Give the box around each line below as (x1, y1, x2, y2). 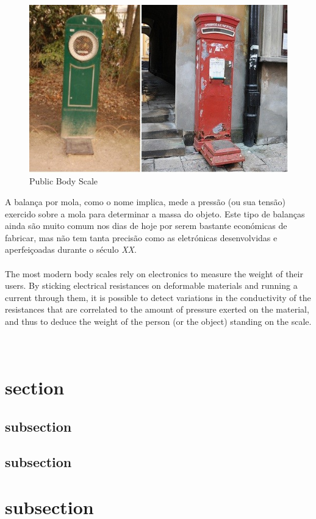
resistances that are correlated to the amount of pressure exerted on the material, (5, 303, 309, 316)
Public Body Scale (29, 175, 98, 187)
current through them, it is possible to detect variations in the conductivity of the (5, 291, 311, 303)
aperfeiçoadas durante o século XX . (5, 243, 137, 256)
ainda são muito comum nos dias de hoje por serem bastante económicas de (5, 219, 287, 232)
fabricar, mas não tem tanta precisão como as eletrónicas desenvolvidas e (5, 231, 278, 244)
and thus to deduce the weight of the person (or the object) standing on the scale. (5, 315, 312, 328)
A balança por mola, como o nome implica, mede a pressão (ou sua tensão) (5, 195, 285, 208)
